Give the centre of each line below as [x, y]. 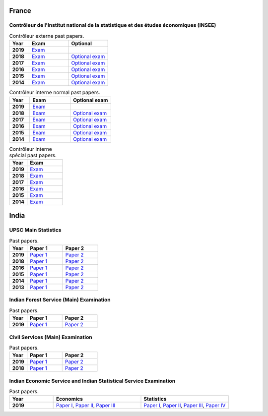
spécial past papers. [33, 155]
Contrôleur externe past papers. [47, 36]
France [20, 11]
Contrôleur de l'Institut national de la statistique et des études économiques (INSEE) [113, 25]
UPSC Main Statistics [35, 230]
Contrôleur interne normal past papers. [55, 93]
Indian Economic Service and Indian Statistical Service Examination [92, 381]
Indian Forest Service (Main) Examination [60, 300]
